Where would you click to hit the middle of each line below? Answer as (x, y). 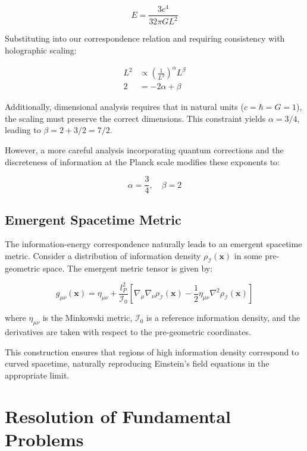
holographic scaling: (41, 50)
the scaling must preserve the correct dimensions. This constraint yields (135, 118)
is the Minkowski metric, (87, 318)
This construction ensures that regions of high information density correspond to (152, 351)
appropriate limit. (37, 375)
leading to (23, 130)
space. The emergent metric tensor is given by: (128, 268)
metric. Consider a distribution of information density (103, 256)
